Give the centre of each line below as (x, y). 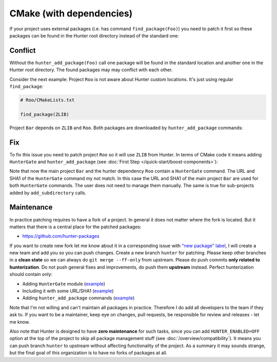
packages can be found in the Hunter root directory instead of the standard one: (94, 35)
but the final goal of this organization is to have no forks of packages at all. (88, 353)
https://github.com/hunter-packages (61, 236)
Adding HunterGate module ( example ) (64, 284)
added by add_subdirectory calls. (48, 193)
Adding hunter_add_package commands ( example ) (78, 298)
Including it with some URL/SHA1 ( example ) (68, 291)
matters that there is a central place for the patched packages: (75, 227)
